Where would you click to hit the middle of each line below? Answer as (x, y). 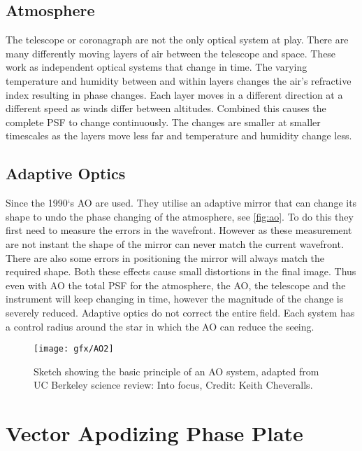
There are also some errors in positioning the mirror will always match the (165, 257)
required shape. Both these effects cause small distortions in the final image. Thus (181, 271)
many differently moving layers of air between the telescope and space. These (171, 53)
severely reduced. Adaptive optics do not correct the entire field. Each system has (180, 312)
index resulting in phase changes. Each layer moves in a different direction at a (174, 94)
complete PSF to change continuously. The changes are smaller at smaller (163, 122)
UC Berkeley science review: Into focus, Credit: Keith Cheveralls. (173, 385)
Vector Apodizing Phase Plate (154, 433)
